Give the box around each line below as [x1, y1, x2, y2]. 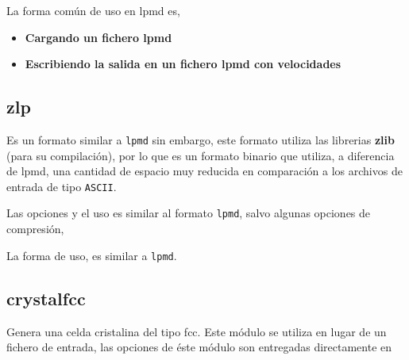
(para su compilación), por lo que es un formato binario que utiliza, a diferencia [6, 147, 395, 163]
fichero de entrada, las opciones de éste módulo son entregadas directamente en [6, 339, 392, 355]
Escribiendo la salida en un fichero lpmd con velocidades [25, 56, 341, 72]
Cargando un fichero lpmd [25, 29, 172, 45]
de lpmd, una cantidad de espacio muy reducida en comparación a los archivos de [6, 163, 403, 179]
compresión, [6, 220, 64, 237]
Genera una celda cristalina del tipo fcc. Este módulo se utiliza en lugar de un [6, 323, 387, 339]
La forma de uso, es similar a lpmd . [6, 247, 177, 263]
